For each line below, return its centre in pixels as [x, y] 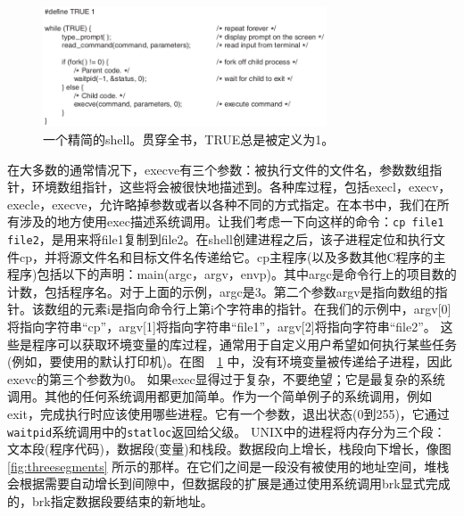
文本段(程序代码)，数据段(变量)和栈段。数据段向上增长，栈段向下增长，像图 [229, 449]
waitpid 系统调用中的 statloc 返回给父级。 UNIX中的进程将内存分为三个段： [227, 431]
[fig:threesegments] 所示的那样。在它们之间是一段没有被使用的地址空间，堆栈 [228, 466]
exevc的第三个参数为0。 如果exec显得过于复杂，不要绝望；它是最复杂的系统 [226, 378]
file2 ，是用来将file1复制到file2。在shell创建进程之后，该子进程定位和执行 [220, 238]
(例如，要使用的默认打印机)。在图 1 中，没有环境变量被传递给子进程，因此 [230, 361]
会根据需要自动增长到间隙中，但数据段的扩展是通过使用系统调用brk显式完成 [229, 483]
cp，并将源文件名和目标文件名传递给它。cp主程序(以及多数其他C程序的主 [232, 256]
